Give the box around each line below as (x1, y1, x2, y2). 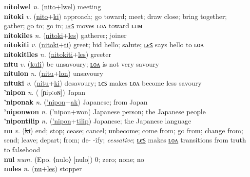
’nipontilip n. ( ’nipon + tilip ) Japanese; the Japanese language (4, 116, 192, 126)
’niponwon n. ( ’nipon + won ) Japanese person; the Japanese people (4, 106, 206, 116)
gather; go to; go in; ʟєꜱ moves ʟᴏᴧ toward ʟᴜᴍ (4, 20, 143, 31)
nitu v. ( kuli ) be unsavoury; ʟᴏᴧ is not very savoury (4, 58, 159, 69)
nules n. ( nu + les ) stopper (4, 163, 82, 174)
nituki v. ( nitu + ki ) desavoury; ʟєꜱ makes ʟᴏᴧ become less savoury (4, 77, 202, 88)
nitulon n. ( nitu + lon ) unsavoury (4, 68, 103, 78)
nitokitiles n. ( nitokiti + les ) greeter (4, 49, 112, 59)
